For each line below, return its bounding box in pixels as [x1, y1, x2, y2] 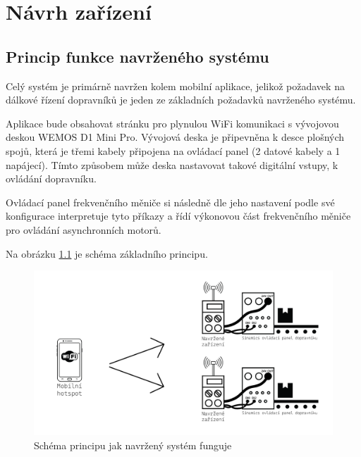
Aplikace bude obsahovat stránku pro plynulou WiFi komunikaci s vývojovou [6, 115, 339, 130]
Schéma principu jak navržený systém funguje [34, 438, 232, 453]
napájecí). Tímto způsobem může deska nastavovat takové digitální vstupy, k [6, 157, 338, 172]
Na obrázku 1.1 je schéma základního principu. [6, 246, 208, 261]
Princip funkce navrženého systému [6, 45, 269, 67]
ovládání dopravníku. [6, 171, 97, 186]
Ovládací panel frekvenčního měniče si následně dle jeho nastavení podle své [6, 194, 335, 209]
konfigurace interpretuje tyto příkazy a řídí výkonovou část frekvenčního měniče [6, 208, 351, 223]
